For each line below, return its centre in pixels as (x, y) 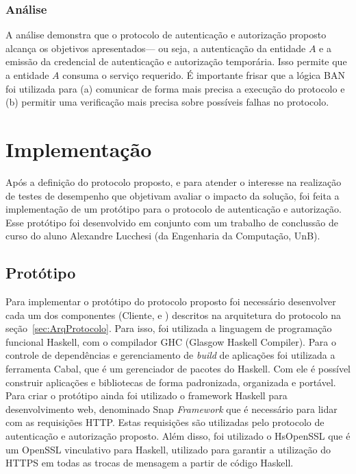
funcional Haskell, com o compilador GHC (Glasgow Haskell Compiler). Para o (171, 341)
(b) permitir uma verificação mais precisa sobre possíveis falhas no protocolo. (167, 102)
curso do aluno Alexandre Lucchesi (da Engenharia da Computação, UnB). (163, 236)
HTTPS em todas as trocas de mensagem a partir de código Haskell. (150, 463)
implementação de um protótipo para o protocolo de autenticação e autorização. (174, 209)
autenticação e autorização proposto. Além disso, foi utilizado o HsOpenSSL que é (178, 436)
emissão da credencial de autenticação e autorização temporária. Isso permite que (176, 61)
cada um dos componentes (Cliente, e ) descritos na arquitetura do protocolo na (174, 315)
